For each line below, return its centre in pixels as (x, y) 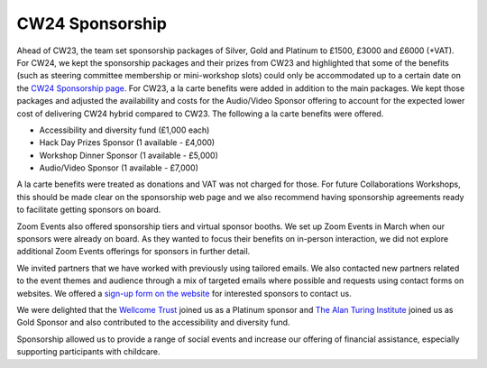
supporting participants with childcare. (88, 352)
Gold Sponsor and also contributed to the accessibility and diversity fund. (153, 322)
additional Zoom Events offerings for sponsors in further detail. (133, 252)
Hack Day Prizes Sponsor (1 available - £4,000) (127, 143)
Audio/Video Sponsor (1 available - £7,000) (119, 168)
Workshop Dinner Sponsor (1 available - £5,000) (129, 155)
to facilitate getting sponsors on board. (89, 210)
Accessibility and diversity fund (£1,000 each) (124, 130)
